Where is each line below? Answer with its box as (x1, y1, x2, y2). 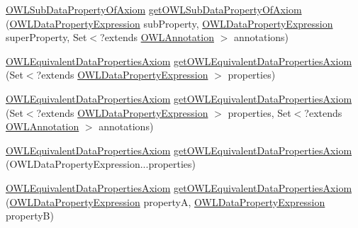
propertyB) (6, 208, 54, 223)
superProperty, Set (6, 30, 87, 45)
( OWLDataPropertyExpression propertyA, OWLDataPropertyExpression (6, 194, 325, 209)
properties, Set (228, 105, 291, 120)
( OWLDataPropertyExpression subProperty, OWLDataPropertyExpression (6, 16, 333, 30)
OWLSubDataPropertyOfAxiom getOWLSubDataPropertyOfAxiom (6, 2, 302, 16)
